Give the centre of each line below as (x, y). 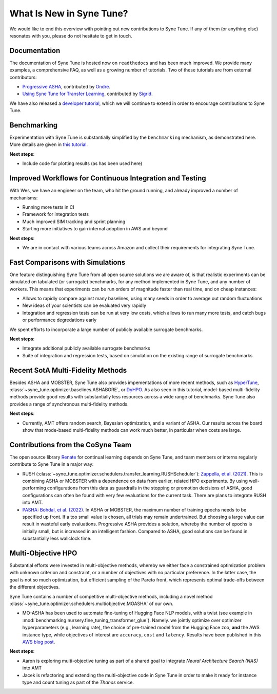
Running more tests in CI (48, 207)
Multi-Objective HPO (43, 553)
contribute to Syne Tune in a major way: (52, 464)
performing (34, 488)
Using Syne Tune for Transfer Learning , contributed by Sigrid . (87, 94)
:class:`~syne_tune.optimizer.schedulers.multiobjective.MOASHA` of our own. (92, 604)
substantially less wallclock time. (57, 538)
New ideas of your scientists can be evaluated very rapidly (84, 305)
